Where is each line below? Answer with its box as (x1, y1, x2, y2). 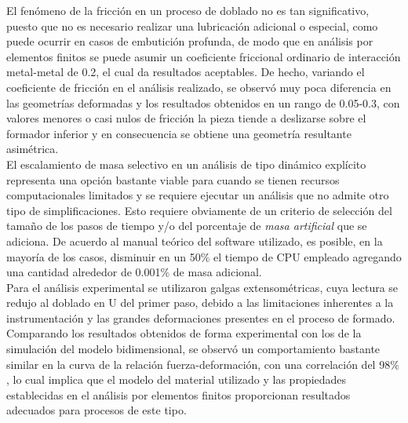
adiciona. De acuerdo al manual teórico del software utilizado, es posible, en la (6, 232, 383, 249)
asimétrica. (6, 140, 59, 157)
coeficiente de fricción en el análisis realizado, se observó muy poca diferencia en (6, 78, 392, 95)
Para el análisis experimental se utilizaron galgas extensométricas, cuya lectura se (6, 279, 399, 295)
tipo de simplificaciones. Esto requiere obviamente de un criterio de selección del (6, 202, 392, 218)
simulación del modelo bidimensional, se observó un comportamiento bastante (6, 341, 381, 357)
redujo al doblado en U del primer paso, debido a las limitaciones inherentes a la (6, 294, 394, 311)
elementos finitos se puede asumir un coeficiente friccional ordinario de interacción (6, 48, 401, 64)
